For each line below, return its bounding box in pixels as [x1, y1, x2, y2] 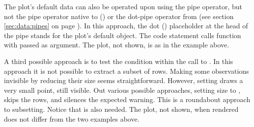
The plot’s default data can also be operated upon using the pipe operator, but [4, 1, 242, 11]
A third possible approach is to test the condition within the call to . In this [4, 56, 233, 66]
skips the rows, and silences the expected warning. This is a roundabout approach [4, 94, 251, 105]
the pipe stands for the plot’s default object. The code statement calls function [4, 30, 241, 40]
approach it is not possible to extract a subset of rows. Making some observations [4, 65, 249, 76]
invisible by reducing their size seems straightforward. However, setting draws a [4, 75, 243, 85]
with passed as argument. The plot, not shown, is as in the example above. [4, 40, 229, 50]
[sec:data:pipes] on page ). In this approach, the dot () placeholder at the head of [4, 21, 248, 31]
